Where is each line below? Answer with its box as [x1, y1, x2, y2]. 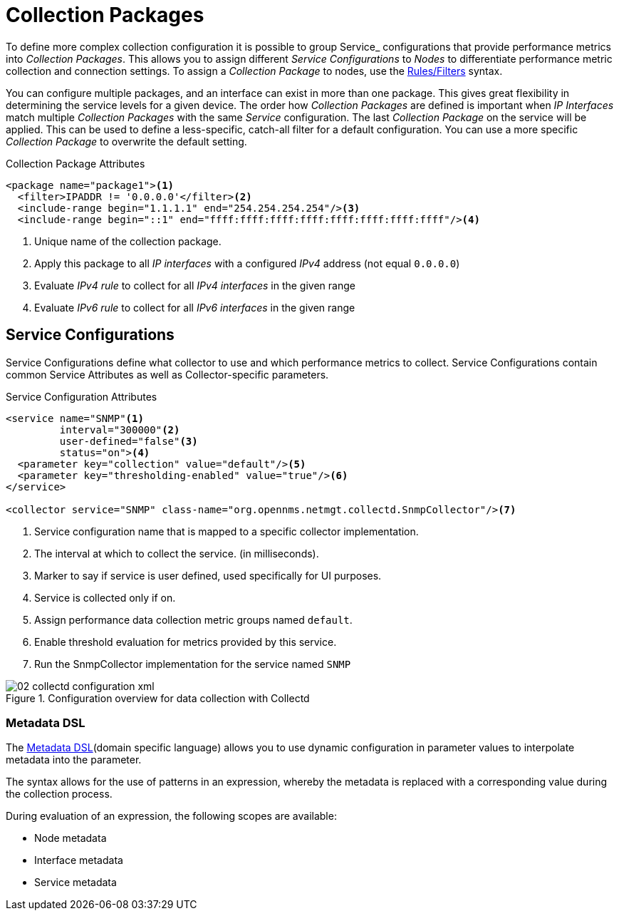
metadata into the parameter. [6, 753, 142, 766]
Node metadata [34, 832, 107, 845]
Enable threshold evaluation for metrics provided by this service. [34, 635, 337, 648]
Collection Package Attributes [6, 157, 145, 170]
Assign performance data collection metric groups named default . [34, 613, 353, 626]
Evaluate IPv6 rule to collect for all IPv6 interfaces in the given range [34, 301, 355, 314]
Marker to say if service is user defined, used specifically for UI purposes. [34, 569, 382, 582]
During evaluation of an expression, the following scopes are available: [6, 810, 337, 823]
